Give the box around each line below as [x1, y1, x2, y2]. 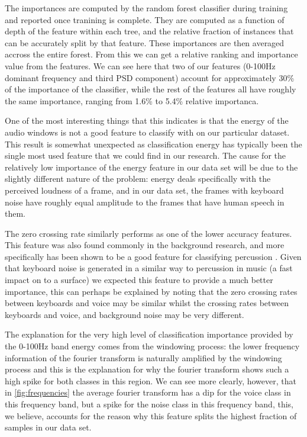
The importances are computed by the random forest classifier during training [5, 2, 288, 14]
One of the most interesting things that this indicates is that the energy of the [5, 114, 289, 127]
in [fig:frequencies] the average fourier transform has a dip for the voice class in [5, 386, 291, 399]
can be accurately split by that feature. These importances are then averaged [5, 36, 285, 49]
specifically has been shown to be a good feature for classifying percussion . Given [5, 250, 302, 262]
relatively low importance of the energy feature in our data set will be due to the [5, 160, 298, 173]
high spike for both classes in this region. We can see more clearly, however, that [5, 374, 296, 387]
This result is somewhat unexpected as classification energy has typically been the [5, 137, 302, 150]
